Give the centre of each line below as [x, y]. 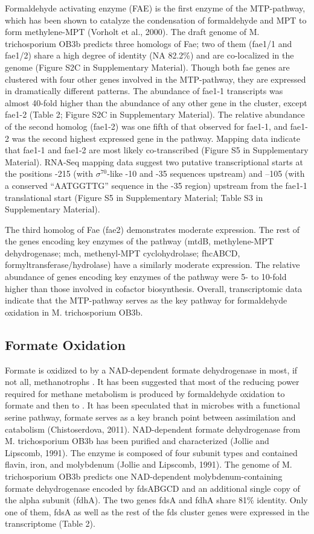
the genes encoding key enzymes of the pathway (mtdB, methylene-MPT [139, 241]
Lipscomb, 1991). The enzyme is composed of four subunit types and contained [151, 452]
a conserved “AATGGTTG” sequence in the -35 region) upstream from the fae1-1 [156, 185]
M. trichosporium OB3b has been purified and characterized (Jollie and [137, 441]
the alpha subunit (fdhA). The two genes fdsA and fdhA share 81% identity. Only [156, 500]
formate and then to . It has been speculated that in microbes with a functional [152, 405]
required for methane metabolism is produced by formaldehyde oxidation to [145, 393]
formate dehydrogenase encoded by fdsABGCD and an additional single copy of [152, 488]
